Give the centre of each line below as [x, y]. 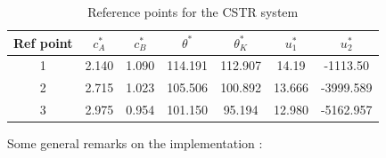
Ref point [43, 42]
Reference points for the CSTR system [193, 12]
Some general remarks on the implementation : [135, 143]
